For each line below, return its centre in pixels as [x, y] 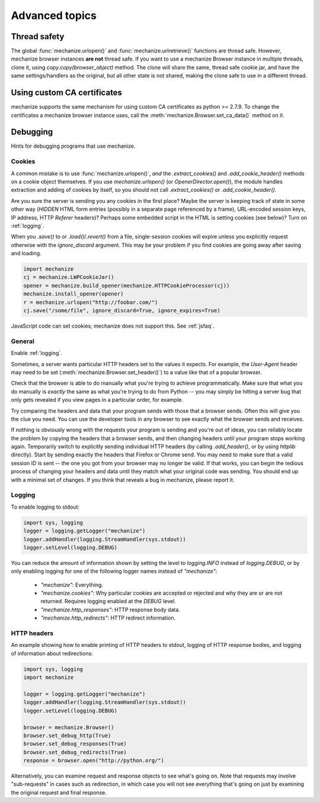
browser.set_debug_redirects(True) [75, 752]
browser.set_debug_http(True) [67, 735]
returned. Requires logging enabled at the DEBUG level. [108, 601]
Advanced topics [54, 15]
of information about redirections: [52, 653]
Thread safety [38, 36]
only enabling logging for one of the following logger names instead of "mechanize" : [114, 571]
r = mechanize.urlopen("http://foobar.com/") [91, 302]
